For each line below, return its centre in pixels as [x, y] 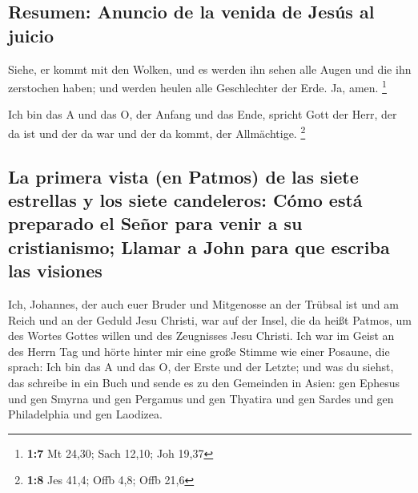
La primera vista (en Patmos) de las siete [183, 176]
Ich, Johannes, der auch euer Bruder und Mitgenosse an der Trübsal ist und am [203, 304]
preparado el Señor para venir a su [155, 223]
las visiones [55, 271]
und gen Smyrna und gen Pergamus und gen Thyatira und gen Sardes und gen [201, 398]
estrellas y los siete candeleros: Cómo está [185, 200]
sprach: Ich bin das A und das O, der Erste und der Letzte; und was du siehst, [201, 367]
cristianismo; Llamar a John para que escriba [199, 246]
